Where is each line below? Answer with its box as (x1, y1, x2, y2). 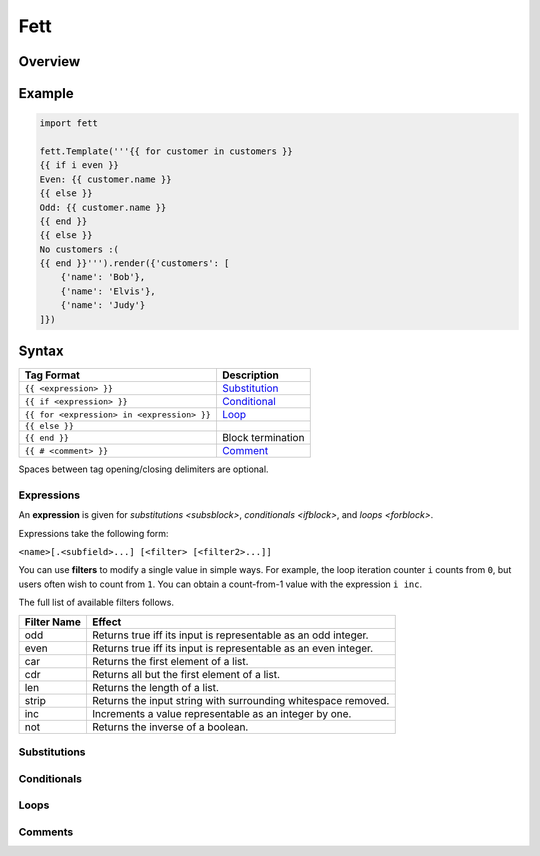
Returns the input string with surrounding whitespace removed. (91, 693, 390, 707)
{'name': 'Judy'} (60, 300, 146, 311)
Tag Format (24, 368, 80, 382)
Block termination (221, 431, 305, 445)
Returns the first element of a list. (91, 654, 249, 668)
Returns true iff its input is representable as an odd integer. (91, 628, 369, 642)
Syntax (18, 343, 64, 360)
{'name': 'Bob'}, (60, 271, 146, 283)
